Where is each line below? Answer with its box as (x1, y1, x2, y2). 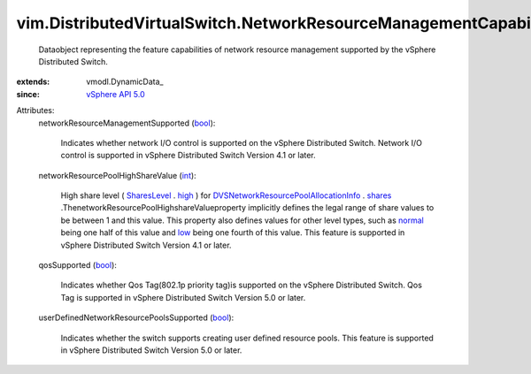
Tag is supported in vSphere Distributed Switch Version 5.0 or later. (60, 292, 306, 302)
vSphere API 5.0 (86, 88, 145, 99)
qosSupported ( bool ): (38, 260, 117, 271)
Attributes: (16, 105, 55, 116)
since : (16, 88, 40, 99)
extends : (16, 76, 50, 88)
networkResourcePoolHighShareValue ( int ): (38, 170, 196, 180)
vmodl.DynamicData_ (86, 76, 164, 88)
